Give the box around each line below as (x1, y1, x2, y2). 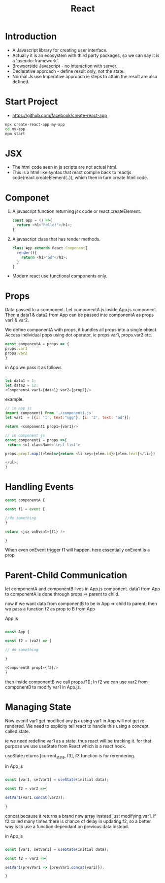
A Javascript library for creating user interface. (12, 47, 107, 53)
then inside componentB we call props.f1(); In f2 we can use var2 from (5, 679, 148, 685)
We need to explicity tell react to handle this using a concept (26, 723, 149, 729)
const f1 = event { (5, 507, 45, 511)
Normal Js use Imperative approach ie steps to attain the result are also (12, 73, 158, 79)
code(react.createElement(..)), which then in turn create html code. (12, 175, 149, 181)
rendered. (5, 723, 26, 729)
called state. (5, 728, 30, 734)
